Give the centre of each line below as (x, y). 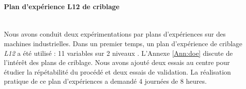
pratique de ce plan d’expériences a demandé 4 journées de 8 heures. (105, 81)
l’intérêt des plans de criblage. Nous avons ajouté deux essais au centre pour (117, 62)
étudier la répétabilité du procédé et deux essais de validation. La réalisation (117, 71)
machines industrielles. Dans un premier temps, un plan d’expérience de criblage (123, 43)
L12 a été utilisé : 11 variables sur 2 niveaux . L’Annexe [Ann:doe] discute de (118, 53)
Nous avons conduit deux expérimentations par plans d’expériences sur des (115, 34)
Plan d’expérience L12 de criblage (62, 6)
